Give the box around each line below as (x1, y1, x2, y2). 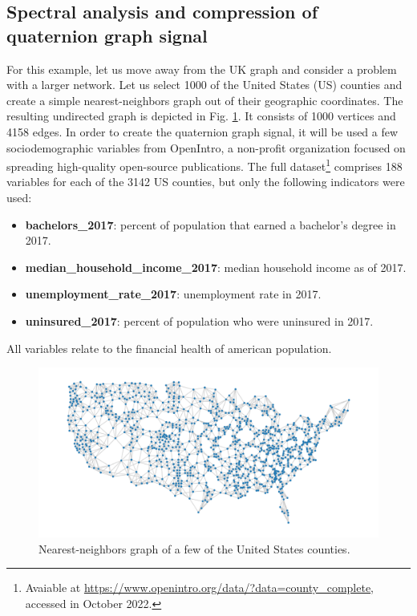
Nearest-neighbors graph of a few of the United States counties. (38, 540, 350, 557)
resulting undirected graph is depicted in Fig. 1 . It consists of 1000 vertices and (6, 107, 396, 124)
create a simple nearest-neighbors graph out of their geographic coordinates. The (6, 91, 403, 108)
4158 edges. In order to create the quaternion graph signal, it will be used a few (6, 123, 399, 140)
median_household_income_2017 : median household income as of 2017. (25, 258, 407, 275)
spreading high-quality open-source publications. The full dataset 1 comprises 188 (6, 156, 403, 174)
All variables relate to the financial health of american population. (6, 339, 332, 356)
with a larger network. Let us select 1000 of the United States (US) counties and (6, 76, 403, 93)
